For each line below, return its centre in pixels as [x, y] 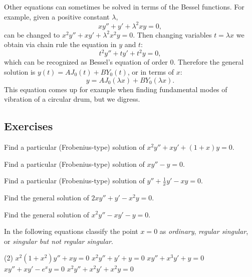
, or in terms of [151, 71]
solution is [20, 71]
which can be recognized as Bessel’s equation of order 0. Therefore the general [124, 62]
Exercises [29, 126]
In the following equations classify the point [71, 231]
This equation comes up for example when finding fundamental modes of [116, 89]
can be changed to [32, 34]
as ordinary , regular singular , [204, 231]
